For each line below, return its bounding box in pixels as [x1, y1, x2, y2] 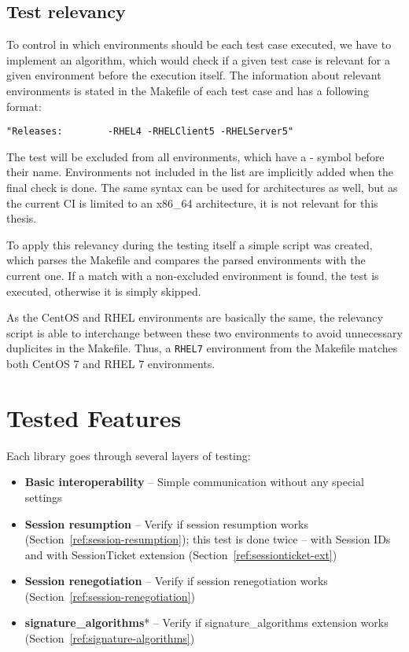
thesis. [6, 210, 37, 227]
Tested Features [6, 401, 182, 433]
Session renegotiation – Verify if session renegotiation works [24, 573, 328, 589]
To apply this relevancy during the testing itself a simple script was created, [6, 236, 373, 252]
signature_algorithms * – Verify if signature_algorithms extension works [24, 614, 389, 631]
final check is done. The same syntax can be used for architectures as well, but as [6, 179, 398, 196]
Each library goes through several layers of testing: [6, 447, 251, 463]
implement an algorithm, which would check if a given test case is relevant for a [6, 51, 390, 68]
